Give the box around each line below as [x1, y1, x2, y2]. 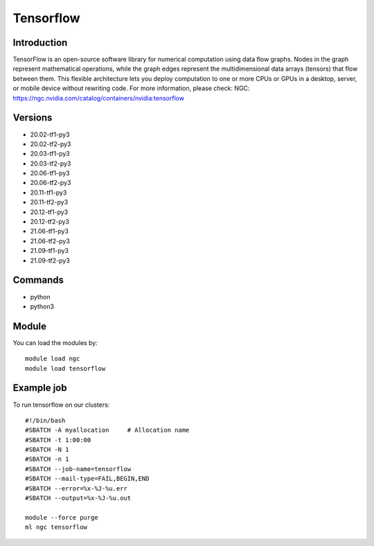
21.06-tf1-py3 [30, 227, 69, 236]
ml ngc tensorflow [25, 523, 88, 531]
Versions [12, 112, 53, 124]
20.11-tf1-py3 [30, 188, 67, 197]
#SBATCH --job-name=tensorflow [25, 465, 132, 473]
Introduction [12, 37, 68, 49]
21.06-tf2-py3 [30, 236, 71, 245]
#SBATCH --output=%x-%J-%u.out [25, 494, 132, 502]
